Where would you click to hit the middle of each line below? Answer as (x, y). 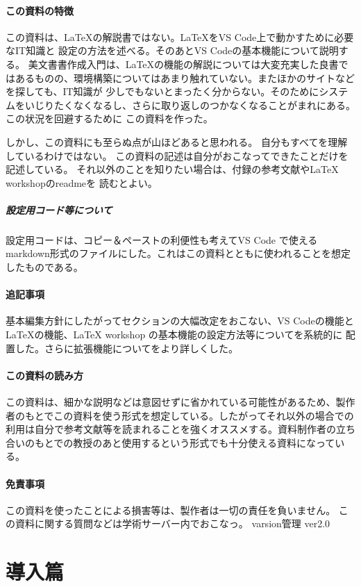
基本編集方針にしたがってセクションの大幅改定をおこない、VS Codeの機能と (180, 321)
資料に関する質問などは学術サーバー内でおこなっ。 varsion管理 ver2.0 (173, 523)
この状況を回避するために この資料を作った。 (109, 118)
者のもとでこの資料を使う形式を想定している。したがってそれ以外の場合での (180, 415)
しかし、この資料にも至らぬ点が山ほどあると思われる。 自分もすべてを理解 (177, 141)
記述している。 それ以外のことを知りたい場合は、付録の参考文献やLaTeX (172, 169)
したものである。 (44, 267)
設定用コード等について (59, 209)
